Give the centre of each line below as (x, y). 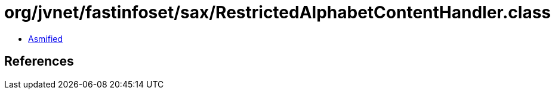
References (39, 61)
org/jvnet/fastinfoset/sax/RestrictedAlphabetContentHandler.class (278, 12)
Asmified (46, 38)
